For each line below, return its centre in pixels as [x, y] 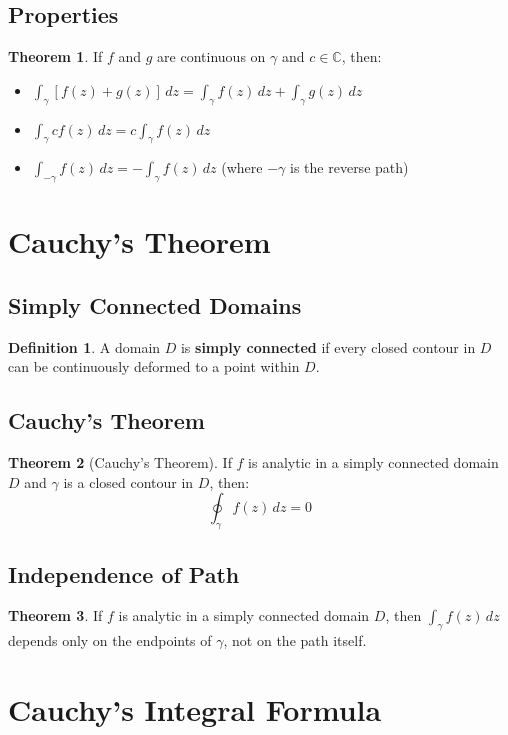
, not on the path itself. [295, 640]
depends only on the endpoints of [110, 640]
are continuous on [211, 56]
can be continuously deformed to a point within [154, 366]
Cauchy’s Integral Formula [195, 708]
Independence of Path [124, 573]
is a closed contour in [128, 481]
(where [242, 167]
